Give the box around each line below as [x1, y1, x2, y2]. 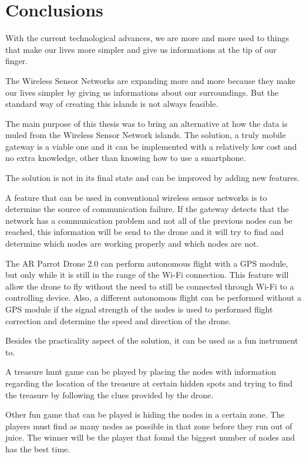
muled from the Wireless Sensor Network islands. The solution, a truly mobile [5, 129, 286, 141]
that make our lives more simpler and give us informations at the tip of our [5, 43, 277, 55]
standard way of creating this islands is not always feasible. [5, 98, 218, 110]
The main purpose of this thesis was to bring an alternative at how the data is [5, 117, 288, 129]
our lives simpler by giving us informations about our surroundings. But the [5, 86, 279, 98]
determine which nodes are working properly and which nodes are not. [5, 237, 259, 250]
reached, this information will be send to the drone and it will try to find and [5, 226, 284, 238]
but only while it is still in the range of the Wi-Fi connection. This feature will [5, 268, 289, 281]
